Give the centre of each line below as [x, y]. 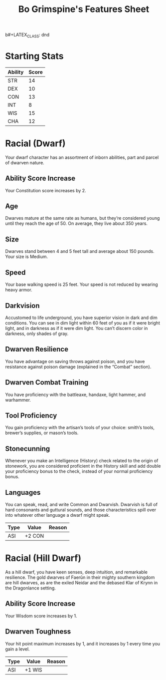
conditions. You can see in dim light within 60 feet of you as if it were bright [83, 323]
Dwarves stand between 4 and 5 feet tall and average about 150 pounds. [80, 251]
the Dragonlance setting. [31, 588]
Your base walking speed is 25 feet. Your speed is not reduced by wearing [82, 284]
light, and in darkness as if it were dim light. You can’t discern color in [77, 328]
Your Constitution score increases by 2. [46, 190]
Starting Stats [34, 56]
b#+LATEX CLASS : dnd [27, 35]
